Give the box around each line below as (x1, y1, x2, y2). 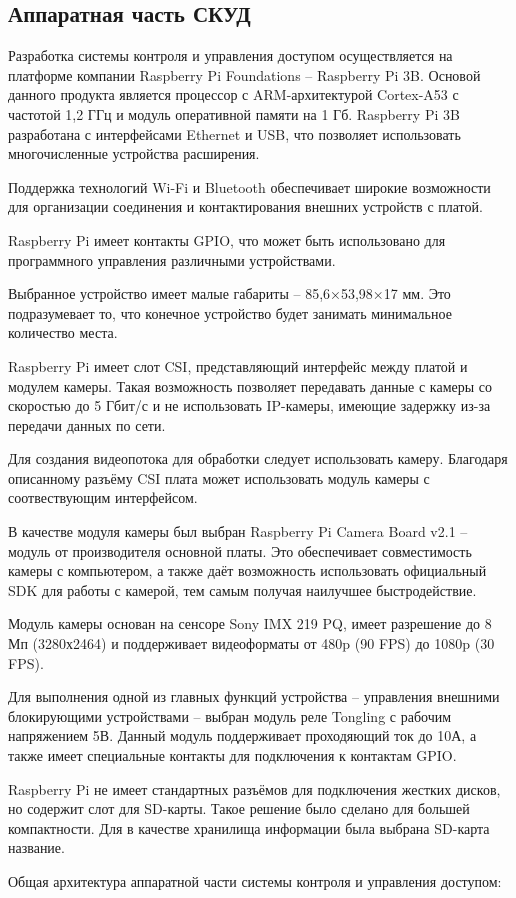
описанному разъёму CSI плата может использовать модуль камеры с (8, 467, 430, 488)
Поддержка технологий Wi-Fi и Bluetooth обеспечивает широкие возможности (8, 176, 491, 197)
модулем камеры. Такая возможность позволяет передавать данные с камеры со (8, 375, 493, 396)
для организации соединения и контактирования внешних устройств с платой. (8, 196, 483, 217)
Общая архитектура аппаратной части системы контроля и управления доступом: (8, 870, 502, 891)
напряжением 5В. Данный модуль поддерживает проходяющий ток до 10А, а (8, 725, 477, 746)
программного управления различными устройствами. (8, 249, 336, 270)
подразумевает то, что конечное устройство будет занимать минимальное (8, 302, 452, 323)
